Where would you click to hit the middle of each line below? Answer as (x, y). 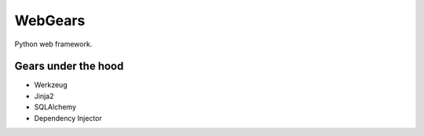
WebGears (50, 20)
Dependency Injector (68, 118)
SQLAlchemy (55, 107)
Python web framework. (53, 44)
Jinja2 (44, 96)
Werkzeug (51, 85)
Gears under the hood (69, 66)
